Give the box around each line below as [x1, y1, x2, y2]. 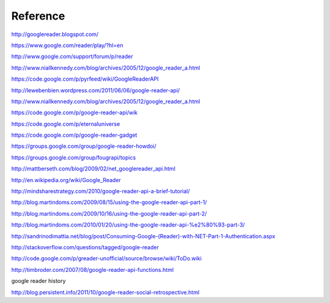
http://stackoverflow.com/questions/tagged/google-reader [11, 243, 159, 250]
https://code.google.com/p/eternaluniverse [11, 120, 120, 128]
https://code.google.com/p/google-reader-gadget [11, 131, 137, 139]
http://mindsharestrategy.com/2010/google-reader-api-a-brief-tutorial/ [11, 188, 190, 195]
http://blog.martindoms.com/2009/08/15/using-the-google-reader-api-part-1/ [11, 199, 207, 206]
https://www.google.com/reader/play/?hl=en [11, 42, 123, 49]
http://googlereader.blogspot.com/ [11, 31, 99, 38]
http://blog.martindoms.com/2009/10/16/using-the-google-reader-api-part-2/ [11, 210, 207, 217]
